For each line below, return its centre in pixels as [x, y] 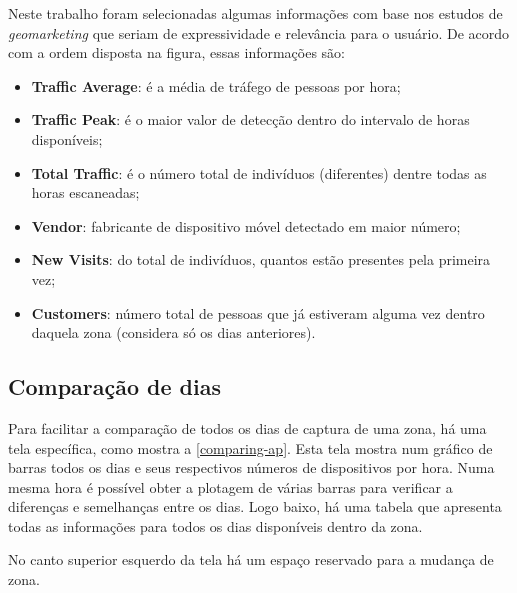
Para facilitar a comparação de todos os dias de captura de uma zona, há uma [247, 427]
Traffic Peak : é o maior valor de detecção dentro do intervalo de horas [250, 119]
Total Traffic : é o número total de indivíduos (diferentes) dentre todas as [259, 172]
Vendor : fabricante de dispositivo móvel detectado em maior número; [246, 225]
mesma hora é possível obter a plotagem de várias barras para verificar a [230, 486]
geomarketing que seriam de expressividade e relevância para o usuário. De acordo [259, 32]
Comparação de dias [115, 386]
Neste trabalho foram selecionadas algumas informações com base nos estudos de [255, 13]
